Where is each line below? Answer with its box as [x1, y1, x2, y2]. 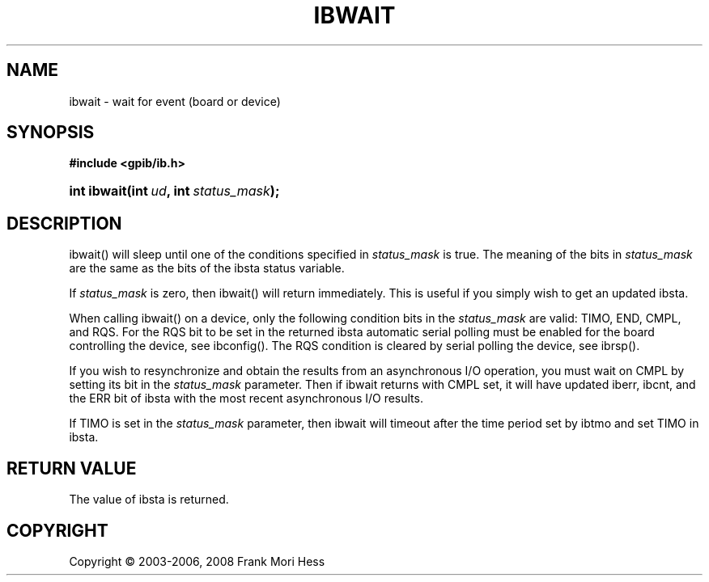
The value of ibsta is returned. [69, 492, 229, 507]
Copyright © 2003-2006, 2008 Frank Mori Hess [69, 554, 325, 568]
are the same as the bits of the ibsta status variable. [69, 261, 345, 276]
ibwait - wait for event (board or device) [69, 94, 281, 108]
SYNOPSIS [6, 122, 95, 143]
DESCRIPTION [6, 213, 122, 234]
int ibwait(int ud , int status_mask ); [69, 183, 280, 200]
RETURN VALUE [6, 458, 137, 479]
